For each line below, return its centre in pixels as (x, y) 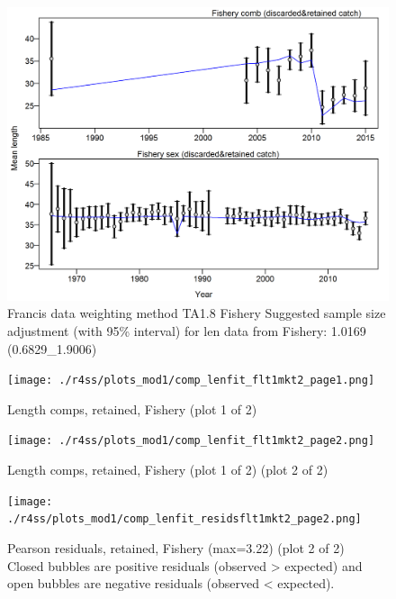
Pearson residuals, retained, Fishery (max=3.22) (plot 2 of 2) (176, 548)
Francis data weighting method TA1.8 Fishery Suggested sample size (197, 313)
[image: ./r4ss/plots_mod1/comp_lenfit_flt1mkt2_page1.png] (191, 381)
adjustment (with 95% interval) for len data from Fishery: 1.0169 (187, 331)
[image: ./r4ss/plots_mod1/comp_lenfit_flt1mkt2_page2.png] (191, 441)
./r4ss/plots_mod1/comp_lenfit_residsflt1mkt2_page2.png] (184, 519)
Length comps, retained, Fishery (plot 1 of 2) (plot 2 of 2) (168, 470)
